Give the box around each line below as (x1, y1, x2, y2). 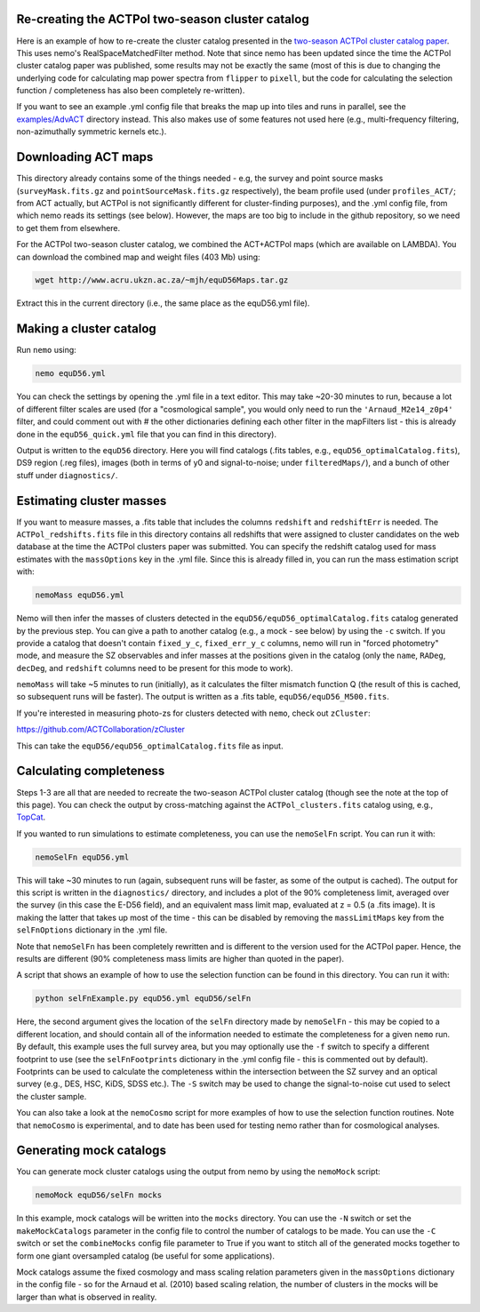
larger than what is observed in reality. (16, 1292, 157, 1302)
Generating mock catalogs (16, 1143, 166, 1158)
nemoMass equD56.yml (35, 590, 124, 600)
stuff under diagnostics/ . (16, 469, 118, 480)
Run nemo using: (16, 345, 77, 356)
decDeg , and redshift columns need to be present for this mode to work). (16, 662, 293, 673)
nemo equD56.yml (35, 369, 107, 379)
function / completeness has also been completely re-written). (16, 85, 245, 96)
